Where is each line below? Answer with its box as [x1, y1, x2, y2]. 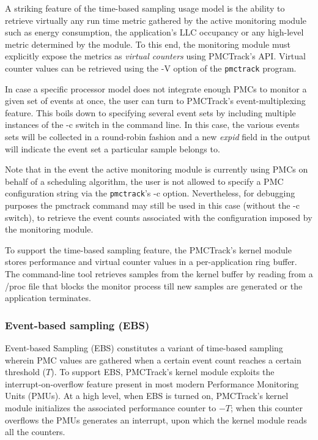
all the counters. [5, 425, 65, 438]
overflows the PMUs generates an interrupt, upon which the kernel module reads [5, 413, 307, 426]
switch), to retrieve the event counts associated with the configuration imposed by [5, 211, 312, 223]
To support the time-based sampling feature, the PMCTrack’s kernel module [5, 243, 292, 256]
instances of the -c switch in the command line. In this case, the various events [5, 118, 300, 131]
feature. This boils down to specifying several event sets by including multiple [5, 106, 296, 119]
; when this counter [231, 401, 303, 414]
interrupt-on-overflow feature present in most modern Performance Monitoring [5, 377, 299, 390]
